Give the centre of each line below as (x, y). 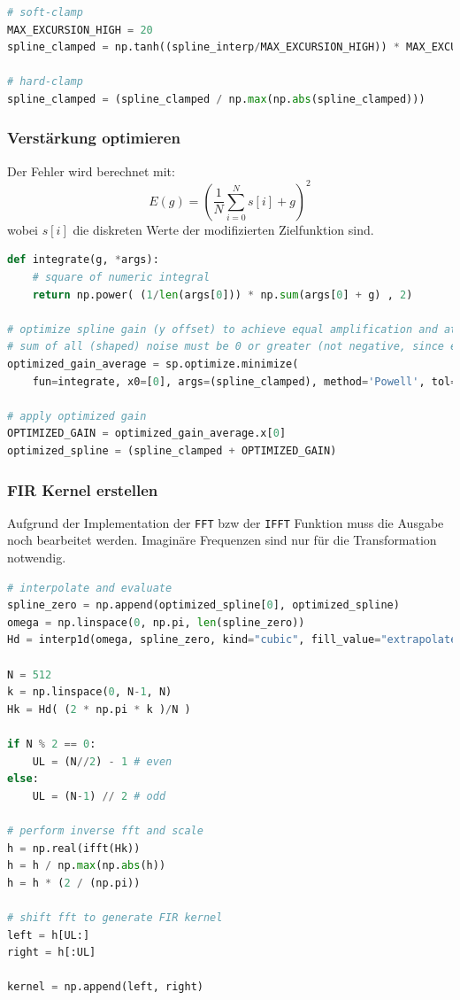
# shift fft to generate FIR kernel (115, 917)
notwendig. (37, 558)
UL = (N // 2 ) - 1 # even (102, 761)
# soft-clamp (45, 12)
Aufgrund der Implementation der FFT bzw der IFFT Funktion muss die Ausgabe (226, 522)
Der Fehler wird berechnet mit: (91, 171)
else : (23, 779)
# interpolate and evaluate (90, 588)
